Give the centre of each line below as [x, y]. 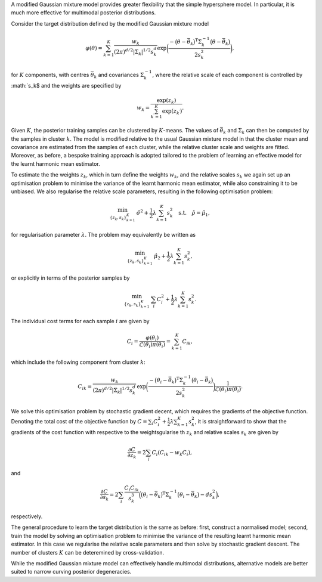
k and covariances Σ [119, 75]
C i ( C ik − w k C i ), [172, 453]
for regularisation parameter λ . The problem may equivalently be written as [103, 234]
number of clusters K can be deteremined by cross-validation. [88, 552]
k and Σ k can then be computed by [266, 131]
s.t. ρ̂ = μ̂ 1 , [194, 213]
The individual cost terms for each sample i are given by [80, 321]
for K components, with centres [50, 75]
